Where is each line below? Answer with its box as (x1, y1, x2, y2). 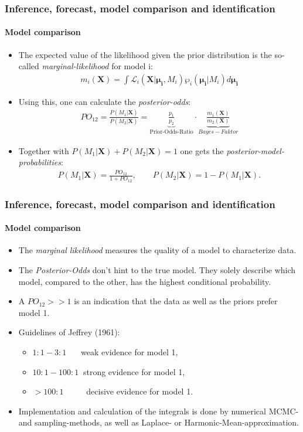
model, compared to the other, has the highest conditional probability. (18, 275, 271, 287)
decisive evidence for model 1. (86, 385, 193, 397)
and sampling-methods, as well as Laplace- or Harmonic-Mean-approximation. (18, 416, 299, 428)
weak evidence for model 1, (81, 345, 178, 358)
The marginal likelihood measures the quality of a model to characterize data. (18, 244, 297, 256)
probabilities (18, 156, 61, 168)
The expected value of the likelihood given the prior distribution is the (18, 48, 272, 60)
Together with (18, 144, 69, 157)
